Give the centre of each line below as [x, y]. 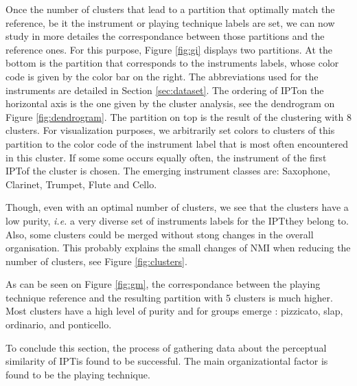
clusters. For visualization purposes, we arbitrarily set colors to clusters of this [170, 130]
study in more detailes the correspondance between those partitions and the [165, 36]
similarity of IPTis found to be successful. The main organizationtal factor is [167, 361]
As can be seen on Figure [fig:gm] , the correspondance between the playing [163, 284]
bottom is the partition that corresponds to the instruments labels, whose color [172, 63]
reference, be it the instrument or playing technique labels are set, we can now [170, 22]
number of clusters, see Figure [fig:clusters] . [96, 261]
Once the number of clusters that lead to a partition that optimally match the [170, 9]
